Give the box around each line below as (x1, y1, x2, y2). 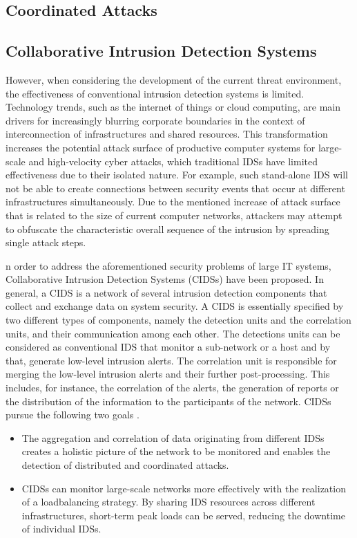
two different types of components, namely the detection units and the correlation (6, 313, 351, 327)
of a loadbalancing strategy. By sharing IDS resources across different (21, 494, 316, 509)
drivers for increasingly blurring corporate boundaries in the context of (6, 113, 305, 127)
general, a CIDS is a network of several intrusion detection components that (6, 285, 327, 299)
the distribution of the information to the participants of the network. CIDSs (6, 393, 331, 408)
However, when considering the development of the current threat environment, (6, 72, 342, 86)
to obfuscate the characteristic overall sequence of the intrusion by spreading (6, 221, 329, 236)
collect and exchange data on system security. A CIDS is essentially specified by (6, 299, 344, 313)
